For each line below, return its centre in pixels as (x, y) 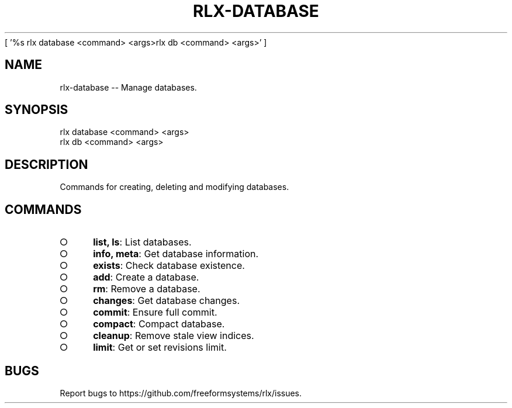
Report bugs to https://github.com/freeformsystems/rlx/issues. (181, 393)
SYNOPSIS (37, 110)
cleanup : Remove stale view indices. (174, 336)
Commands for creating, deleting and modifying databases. (174, 187)
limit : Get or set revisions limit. (160, 348)
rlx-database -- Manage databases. (128, 87)
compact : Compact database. (159, 324)
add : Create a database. (146, 277)
